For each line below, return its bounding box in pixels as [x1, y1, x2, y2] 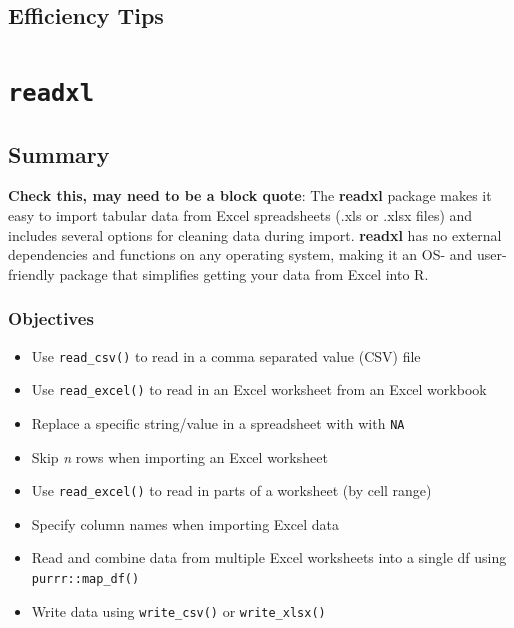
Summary [8, 138, 110, 169]
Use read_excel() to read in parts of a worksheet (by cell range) [31, 480, 432, 501]
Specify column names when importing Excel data [31, 513, 339, 534]
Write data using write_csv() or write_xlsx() [31, 600, 326, 621]
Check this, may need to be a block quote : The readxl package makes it [8, 185, 492, 206]
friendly [8, 263, 55, 284]
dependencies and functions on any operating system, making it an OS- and [8, 244, 473, 265]
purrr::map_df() [31, 572, 140, 587]
